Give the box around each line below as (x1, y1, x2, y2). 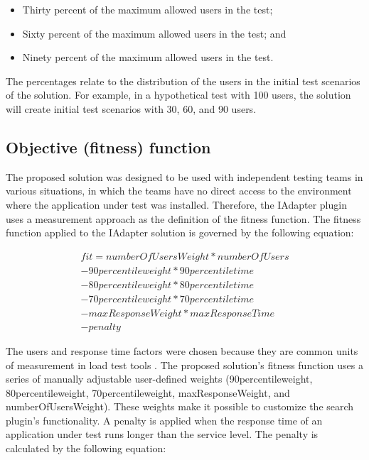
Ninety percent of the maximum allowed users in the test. (22, 50, 274, 65)
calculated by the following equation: (6, 441, 166, 456)
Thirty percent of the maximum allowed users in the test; (22, 2, 273, 16)
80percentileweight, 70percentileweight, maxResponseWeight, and (6, 385, 290, 400)
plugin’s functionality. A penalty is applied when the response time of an (6, 412, 323, 427)
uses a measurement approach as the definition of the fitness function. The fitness (6, 211, 361, 226)
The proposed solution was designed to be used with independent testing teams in (6, 169, 363, 184)
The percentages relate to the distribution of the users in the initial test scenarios (6, 73, 360, 88)
